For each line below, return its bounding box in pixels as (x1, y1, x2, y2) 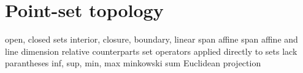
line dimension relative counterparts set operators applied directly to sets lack (5, 44, 297, 57)
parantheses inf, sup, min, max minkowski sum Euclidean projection (5, 57, 261, 69)
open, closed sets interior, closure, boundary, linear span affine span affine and (5, 33, 298, 46)
